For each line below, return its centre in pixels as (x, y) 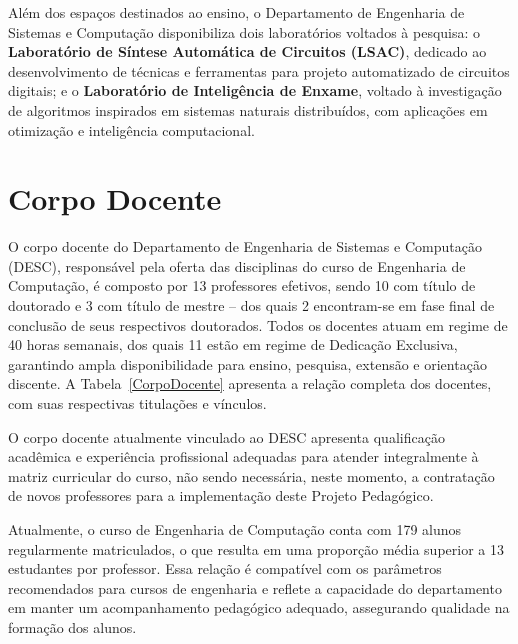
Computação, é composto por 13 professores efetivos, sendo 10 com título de (242, 285)
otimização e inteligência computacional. (131, 129)
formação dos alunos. (72, 626)
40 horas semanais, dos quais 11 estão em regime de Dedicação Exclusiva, (233, 344)
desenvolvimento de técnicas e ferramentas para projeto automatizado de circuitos (259, 70)
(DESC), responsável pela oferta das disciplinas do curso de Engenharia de (237, 265)
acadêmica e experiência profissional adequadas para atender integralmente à (243, 456)
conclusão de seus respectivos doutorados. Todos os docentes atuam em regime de (258, 324)
